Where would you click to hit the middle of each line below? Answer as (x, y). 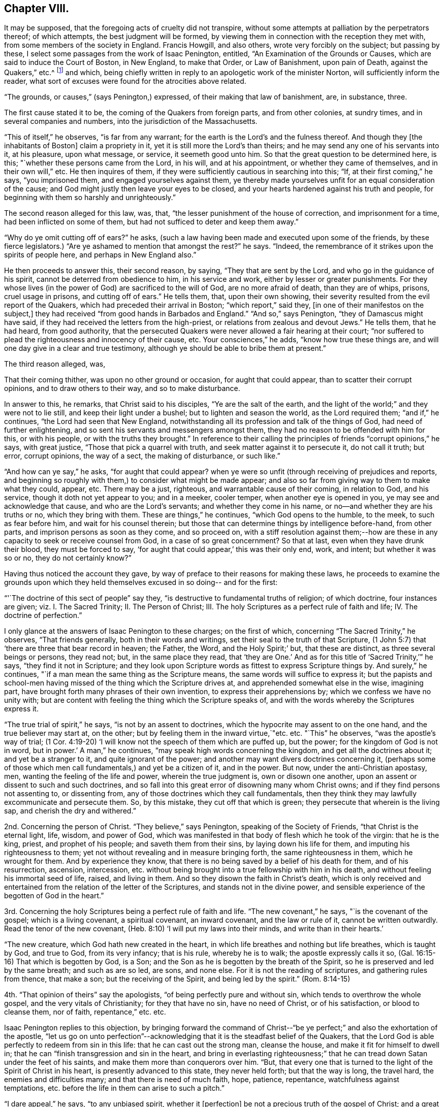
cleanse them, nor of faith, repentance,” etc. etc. (85, 1012)
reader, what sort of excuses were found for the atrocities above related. (125, 81)
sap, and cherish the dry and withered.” (70, 811)
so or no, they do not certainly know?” (68, 558)
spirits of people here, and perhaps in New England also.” (100, 255)
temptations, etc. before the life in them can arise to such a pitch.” (114, 1088)
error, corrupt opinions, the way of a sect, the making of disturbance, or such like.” (142, 456)
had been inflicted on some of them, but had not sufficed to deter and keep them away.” (151, 222)
